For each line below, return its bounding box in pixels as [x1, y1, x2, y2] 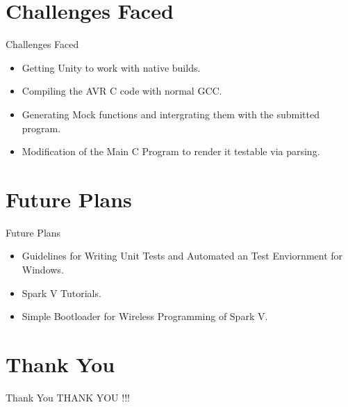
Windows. [22, 262, 64, 276]
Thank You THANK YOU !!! [6, 390, 130, 404]
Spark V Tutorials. [22, 285, 101, 300]
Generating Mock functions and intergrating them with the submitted [22, 106, 320, 121]
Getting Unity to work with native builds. [22, 60, 201, 74]
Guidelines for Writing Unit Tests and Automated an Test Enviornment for [22, 248, 343, 263]
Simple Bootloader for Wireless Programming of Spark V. [22, 309, 268, 324]
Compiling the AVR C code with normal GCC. [22, 83, 222, 98]
